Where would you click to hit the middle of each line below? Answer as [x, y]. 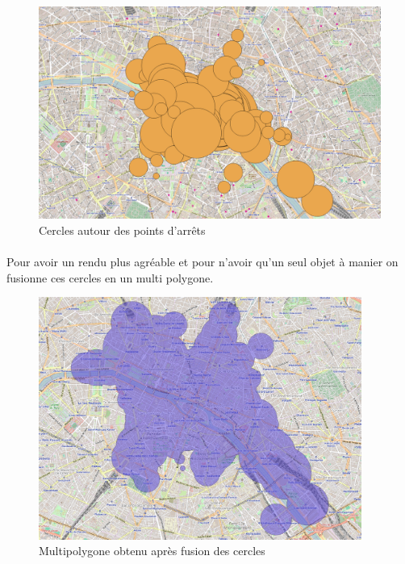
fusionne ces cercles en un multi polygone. [110, 277]
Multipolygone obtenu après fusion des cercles [152, 551]
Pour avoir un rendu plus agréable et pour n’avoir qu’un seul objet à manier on [202, 262]
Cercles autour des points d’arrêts [122, 230]
